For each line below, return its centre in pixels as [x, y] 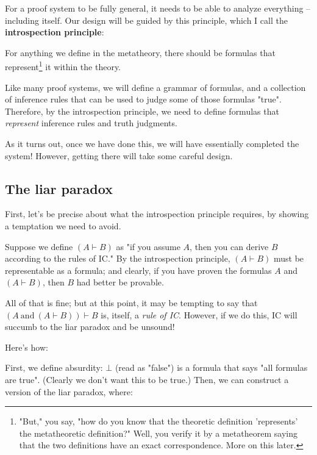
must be [289, 258]
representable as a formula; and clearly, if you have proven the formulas [138, 270]
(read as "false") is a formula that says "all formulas [211, 367]
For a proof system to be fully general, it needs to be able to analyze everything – [158, 8]
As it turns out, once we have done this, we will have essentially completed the [152, 143]
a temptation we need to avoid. [63, 225]
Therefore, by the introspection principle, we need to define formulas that [142, 111]
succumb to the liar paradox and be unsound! [90, 327]
